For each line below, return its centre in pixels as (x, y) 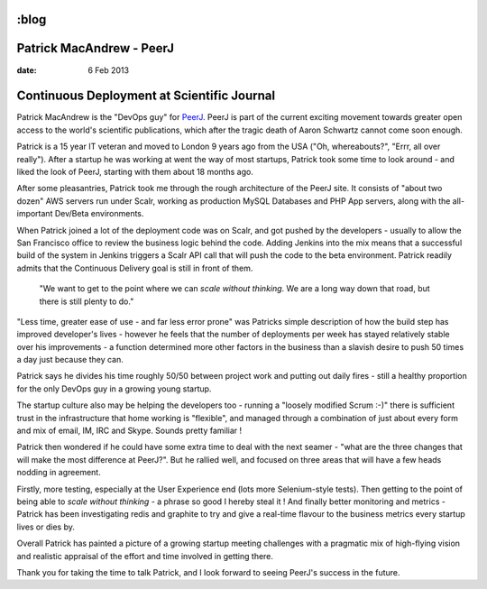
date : (27, 70)
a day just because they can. (70, 360)
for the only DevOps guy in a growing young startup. (114, 389)
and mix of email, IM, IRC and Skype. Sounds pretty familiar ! (129, 431)
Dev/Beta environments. (99, 214)
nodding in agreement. (59, 473)
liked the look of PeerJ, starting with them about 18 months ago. (135, 172)
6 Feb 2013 (109, 70)
